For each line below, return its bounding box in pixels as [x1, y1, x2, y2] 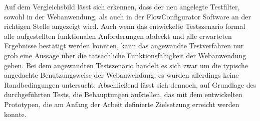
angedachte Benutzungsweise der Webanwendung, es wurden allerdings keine [4, 70, 239, 80]
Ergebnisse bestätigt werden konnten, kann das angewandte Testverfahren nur [4, 40, 244, 51]
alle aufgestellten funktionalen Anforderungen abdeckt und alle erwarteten [4, 30, 232, 41]
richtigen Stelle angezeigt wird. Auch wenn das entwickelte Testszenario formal [4, 21, 245, 31]
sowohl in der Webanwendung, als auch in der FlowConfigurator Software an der [4, 11, 251, 21]
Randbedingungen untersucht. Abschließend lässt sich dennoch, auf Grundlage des [4, 79, 256, 90]
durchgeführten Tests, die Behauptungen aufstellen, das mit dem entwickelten [4, 89, 242, 100]
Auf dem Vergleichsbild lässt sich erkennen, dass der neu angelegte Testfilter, [4, 1, 240, 11]
